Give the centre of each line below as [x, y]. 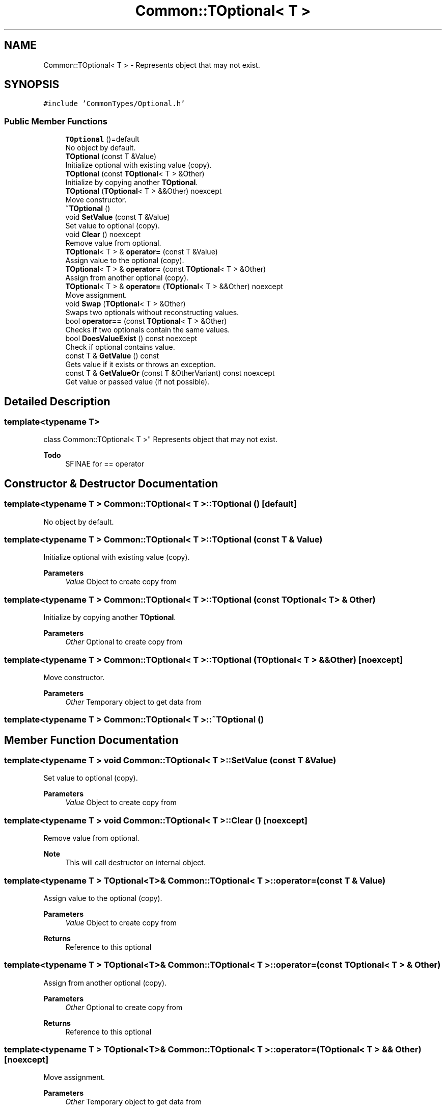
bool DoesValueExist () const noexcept [131, 339]
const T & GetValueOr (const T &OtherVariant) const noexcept [170, 373]
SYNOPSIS [32, 85]
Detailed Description [57, 401]
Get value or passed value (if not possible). [137, 382]
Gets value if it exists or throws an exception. [141, 365]
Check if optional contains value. [120, 347]
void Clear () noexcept [103, 235]
